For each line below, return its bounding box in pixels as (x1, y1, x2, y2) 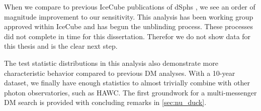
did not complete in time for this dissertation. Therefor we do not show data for (4, 31, 251, 41)
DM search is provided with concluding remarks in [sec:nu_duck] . (4, 97, 207, 107)
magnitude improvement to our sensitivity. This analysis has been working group (4, 11, 253, 22)
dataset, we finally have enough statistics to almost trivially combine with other (4, 77, 250, 88)
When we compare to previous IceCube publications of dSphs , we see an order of (4, 2, 255, 12)
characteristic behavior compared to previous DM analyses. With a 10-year (4, 67, 235, 78)
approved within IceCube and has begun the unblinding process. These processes (4, 21, 253, 32)
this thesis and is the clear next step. (4, 41, 118, 51)
